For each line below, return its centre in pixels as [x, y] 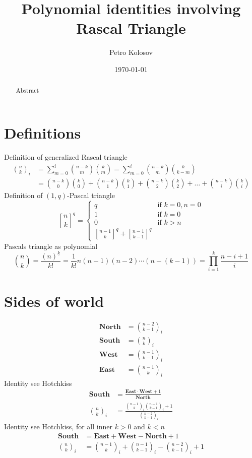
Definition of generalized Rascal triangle [66, 156]
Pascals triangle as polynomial [51, 246]
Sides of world [54, 301]
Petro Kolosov [131, 52]
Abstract [27, 90]
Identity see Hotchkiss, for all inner [58, 427]
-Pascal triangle [91, 195]
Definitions [43, 132]
